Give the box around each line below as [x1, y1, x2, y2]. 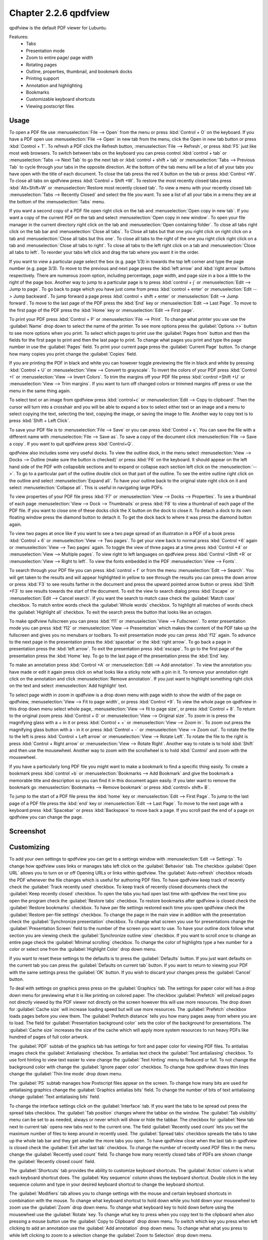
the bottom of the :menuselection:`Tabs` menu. [9, 198, 105, 204]
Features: [9, 34, 29, 40]
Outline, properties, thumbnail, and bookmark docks [26, 68, 133, 74]
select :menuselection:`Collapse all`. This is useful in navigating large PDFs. [9, 484, 164, 491]
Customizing [9, 843, 50, 852]
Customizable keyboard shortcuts [26, 96, 95, 102]
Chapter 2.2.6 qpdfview [9, 7, 110, 18]
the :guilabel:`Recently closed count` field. [9, 1158, 95, 1164]
